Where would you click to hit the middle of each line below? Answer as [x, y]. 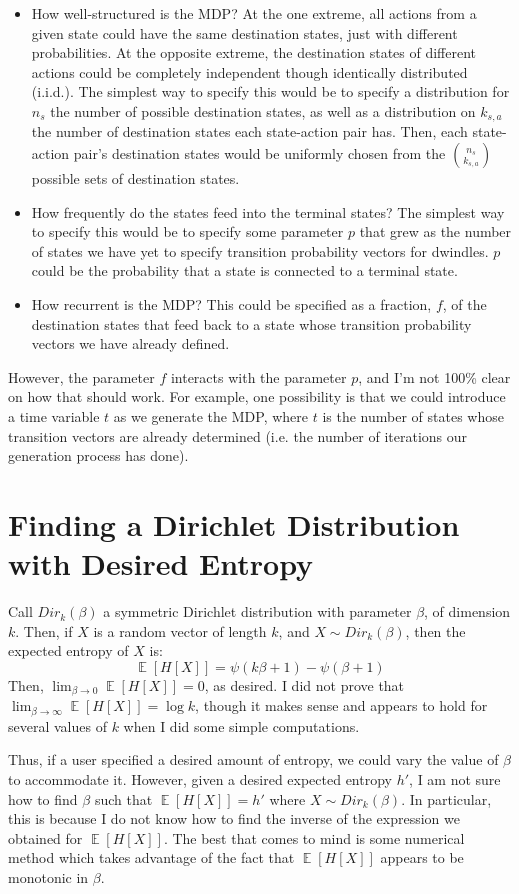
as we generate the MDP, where [210, 415]
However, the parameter [81, 376]
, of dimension [467, 611]
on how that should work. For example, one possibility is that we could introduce [257, 396]
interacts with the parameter [258, 376]
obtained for [45, 837]
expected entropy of [68, 650]
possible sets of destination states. [135, 178]
